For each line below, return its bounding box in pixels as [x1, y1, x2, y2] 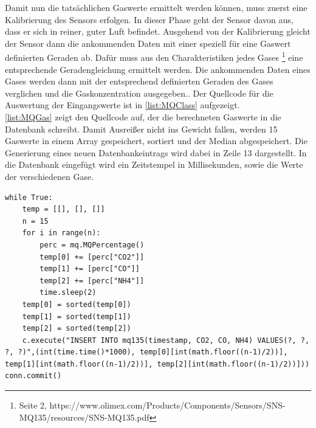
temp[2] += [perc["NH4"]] [39, 276, 145, 285]
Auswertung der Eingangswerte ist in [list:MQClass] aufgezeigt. [5, 98, 240, 111]
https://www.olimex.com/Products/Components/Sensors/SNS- [49, 399, 286, 412]
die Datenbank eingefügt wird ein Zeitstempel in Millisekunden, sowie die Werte [5, 158, 303, 171]
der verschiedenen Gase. [5, 170, 94, 182]
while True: [5, 193, 53, 202]
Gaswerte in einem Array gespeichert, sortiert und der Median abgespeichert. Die [5, 134, 307, 147]
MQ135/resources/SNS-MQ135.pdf [19, 410, 149, 423]
